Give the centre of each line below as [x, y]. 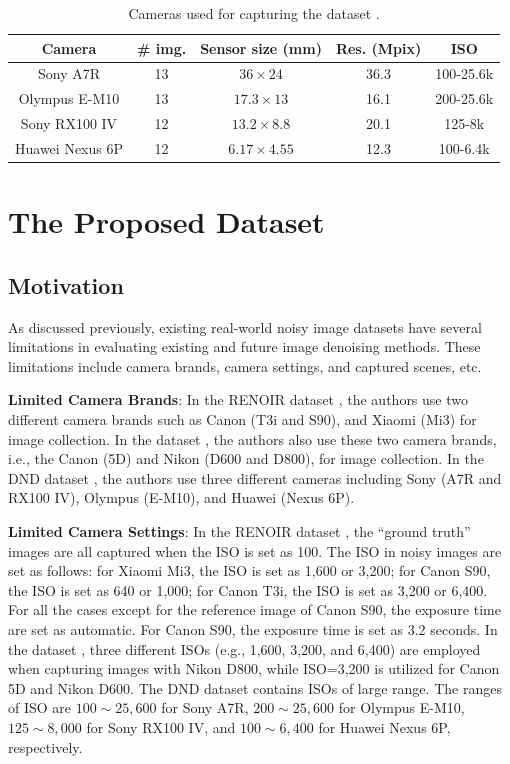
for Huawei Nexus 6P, [384, 726]
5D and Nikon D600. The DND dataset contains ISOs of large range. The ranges [255, 687]
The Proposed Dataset [166, 221]
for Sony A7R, [205, 707]
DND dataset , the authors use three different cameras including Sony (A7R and [255, 477]
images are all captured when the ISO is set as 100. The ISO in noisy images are [255, 550]
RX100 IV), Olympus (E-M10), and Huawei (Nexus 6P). [181, 497]
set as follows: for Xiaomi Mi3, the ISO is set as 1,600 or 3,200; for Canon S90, [249, 570]
